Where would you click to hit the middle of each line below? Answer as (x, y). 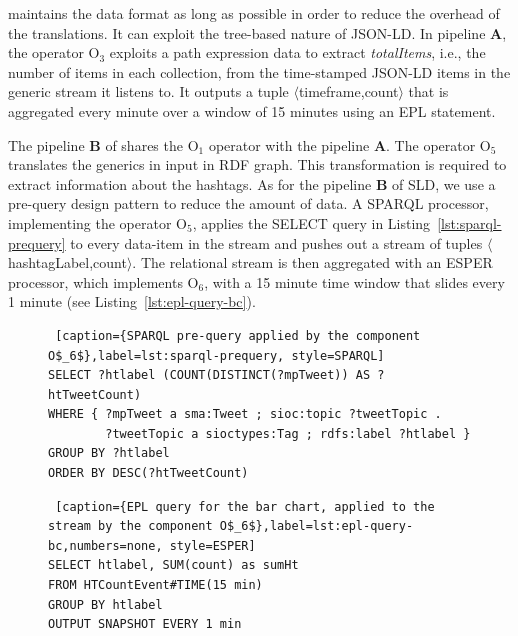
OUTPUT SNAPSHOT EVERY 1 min (145, 624)
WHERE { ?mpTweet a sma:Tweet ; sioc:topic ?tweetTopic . (245, 414)
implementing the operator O (97, 222)
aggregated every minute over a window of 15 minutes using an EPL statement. (252, 110)
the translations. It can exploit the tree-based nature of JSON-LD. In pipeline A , (257, 32)
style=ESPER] (212, 545)
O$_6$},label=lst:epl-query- (316, 526)
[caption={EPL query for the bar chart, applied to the (245, 506)
